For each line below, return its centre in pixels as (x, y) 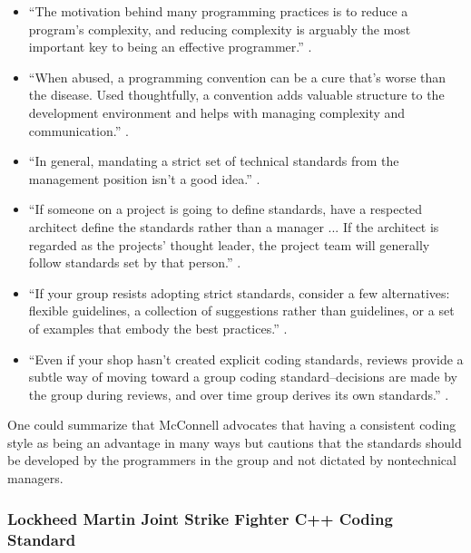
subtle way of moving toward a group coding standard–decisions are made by (243, 377)
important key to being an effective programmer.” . (170, 47)
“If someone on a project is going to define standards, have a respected (226, 209)
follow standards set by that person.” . (135, 262)
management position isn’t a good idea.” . (144, 178)
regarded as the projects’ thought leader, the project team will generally (229, 244)
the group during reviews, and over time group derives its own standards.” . (239, 394)
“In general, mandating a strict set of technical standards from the (214, 161)
